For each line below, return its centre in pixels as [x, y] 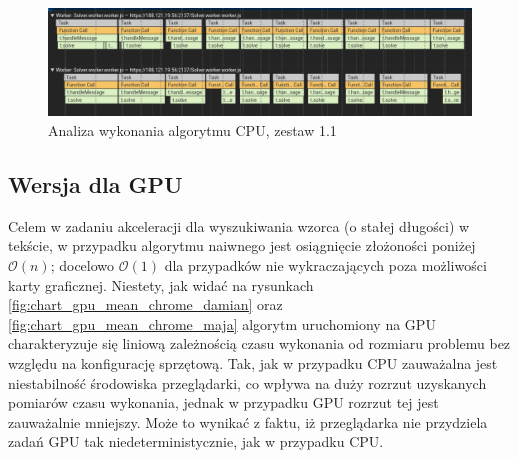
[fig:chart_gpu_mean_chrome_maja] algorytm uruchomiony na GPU [222, 323]
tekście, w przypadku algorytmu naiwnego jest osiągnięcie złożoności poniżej [242, 245]
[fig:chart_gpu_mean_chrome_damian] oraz [145, 304]
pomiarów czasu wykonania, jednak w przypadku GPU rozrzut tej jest [223, 402]
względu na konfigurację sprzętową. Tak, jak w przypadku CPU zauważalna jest [253, 363]
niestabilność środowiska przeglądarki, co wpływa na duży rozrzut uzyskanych [247, 382]
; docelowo [82, 265]
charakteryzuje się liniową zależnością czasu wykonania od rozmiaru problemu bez [259, 343]
